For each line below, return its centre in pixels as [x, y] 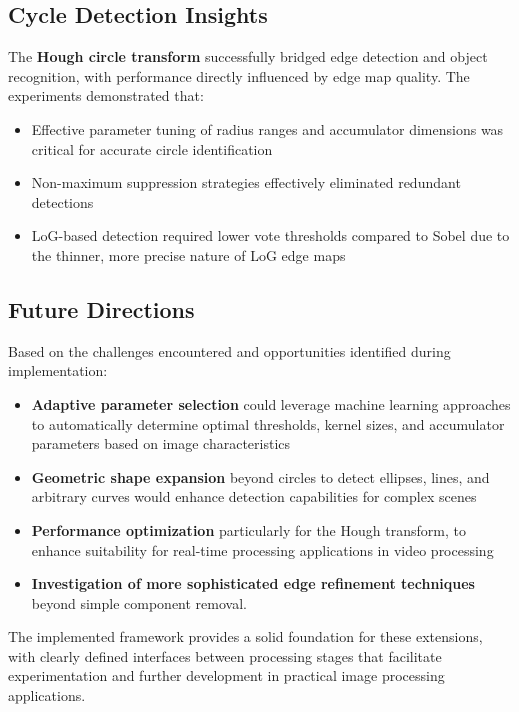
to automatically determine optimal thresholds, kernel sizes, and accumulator [268, 423]
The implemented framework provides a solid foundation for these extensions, [245, 636]
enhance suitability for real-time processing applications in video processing [262, 549]
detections [62, 201]
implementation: [58, 370]
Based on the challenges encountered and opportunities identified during [229, 350]
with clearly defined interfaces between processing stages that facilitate [225, 655]
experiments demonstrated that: [106, 95]
